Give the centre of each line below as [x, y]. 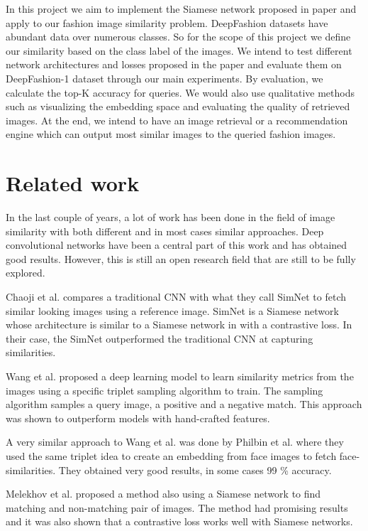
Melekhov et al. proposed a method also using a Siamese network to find [163, 494]
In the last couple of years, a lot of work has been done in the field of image [171, 217]
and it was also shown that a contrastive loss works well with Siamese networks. [179, 521]
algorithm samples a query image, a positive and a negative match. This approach [184, 404]
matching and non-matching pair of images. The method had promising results [177, 507]
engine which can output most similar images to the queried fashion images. [171, 134]
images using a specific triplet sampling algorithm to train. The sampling [165, 390]
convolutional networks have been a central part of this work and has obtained [177, 245]
